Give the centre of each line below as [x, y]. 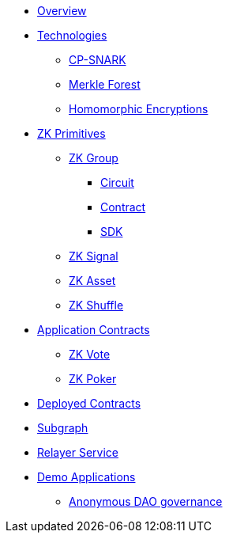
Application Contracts [94, 330]
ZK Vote [90, 354]
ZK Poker [93, 379]
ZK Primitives [71, 133]
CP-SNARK [98, 60]
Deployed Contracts [89, 403]
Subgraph [63, 428]
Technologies [72, 35]
